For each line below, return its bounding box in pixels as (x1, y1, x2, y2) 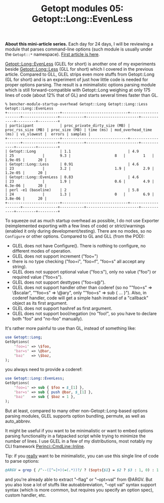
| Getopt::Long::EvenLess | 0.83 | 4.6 (5, 175, 139, 180)
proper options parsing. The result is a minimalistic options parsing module (5, 82, 156, 88)
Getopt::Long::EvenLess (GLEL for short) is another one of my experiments (5, 61, 156, 67)
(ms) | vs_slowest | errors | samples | (5, 132, 91, 137)
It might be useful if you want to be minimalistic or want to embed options (5, 427, 153, 433)
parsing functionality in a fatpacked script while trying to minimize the (5, 433, 146, 439)
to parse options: (5, 458, 40, 464)
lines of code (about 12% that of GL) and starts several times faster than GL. (5, 92, 159, 98)
